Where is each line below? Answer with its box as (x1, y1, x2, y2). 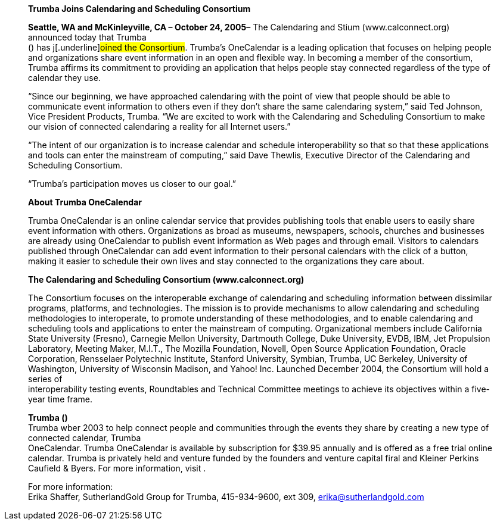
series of (28, 374, 63, 384)
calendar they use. (28, 73, 101, 83)
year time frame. (28, 394, 93, 404)
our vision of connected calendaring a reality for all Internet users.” (28, 121, 291, 132)
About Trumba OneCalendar (28, 197, 142, 207)
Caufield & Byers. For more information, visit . (28, 463, 206, 473)
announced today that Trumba (28, 32, 147, 42)
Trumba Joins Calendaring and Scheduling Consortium (28, 4, 251, 14)
